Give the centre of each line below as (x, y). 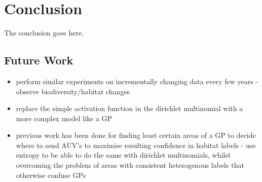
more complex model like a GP (64, 118)
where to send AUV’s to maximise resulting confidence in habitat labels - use (136, 145)
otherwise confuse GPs (51, 175)
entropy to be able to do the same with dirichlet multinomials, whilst (123, 155)
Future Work (39, 60)
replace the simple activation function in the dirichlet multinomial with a (129, 108)
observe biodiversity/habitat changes (73, 91)
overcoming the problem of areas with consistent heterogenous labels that (130, 165)
